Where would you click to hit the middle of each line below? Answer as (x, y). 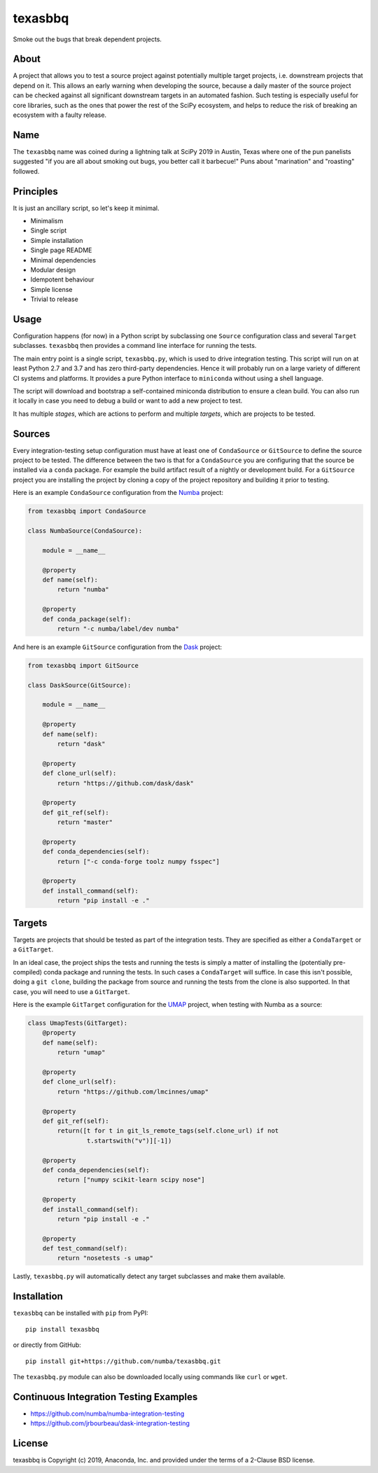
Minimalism (47, 221)
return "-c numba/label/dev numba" (118, 629)
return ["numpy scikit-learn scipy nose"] (131, 1180)
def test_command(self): (85, 1249)
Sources (31, 434)
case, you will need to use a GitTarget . (71, 991)
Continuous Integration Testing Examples (105, 1397)
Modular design (53, 270)
